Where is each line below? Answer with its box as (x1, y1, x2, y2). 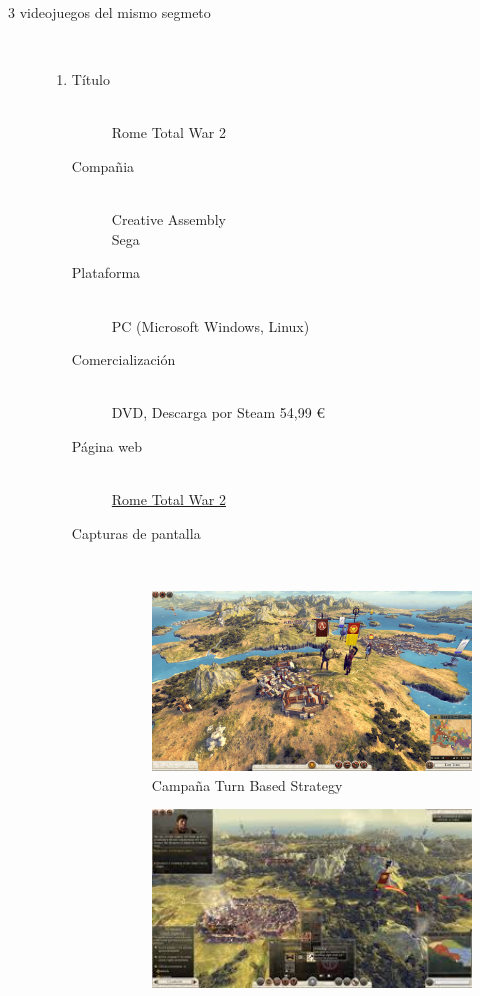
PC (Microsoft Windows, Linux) (111, 315, 310, 336)
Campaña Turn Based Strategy (151, 774, 343, 795)
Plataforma (71, 262, 141, 283)
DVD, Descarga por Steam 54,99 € (111, 402, 326, 423)
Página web (71, 435, 142, 456)
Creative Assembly (111, 209, 226, 230)
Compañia (71, 155, 135, 176)
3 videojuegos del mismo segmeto (8, 2, 211, 22)
